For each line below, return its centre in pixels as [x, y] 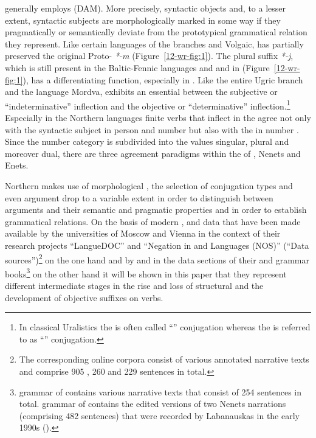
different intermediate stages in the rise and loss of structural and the [134, 286]
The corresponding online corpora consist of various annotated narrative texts [164, 359]
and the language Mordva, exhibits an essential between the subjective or [141, 92]
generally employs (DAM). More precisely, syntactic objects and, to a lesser [145, 8]
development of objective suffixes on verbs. [84, 297]
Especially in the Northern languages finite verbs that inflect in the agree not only [158, 117]
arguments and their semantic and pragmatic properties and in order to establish [156, 210]
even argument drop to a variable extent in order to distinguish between [139, 197]
